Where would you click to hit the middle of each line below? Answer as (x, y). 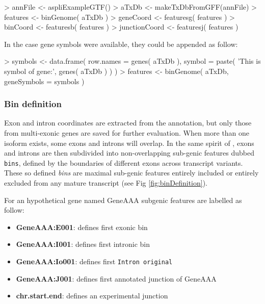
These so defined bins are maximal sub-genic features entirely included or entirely (131, 173)
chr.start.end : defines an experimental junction (92, 296)
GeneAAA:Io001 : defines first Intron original (94, 261)
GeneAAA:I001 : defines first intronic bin (83, 244)
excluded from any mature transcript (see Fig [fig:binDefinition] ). (106, 183)
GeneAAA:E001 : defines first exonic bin (82, 227)
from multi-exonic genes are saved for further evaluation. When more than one (127, 132)
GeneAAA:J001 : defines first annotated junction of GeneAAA (116, 278)
